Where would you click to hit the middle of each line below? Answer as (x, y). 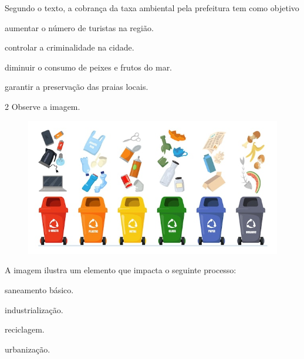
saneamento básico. (39, 289)
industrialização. (34, 309)
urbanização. (28, 349)
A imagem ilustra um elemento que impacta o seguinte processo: (121, 270)
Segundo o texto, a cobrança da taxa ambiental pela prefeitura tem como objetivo (152, 8)
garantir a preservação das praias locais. (77, 87)
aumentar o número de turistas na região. (79, 27)
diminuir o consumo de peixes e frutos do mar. (89, 67)
